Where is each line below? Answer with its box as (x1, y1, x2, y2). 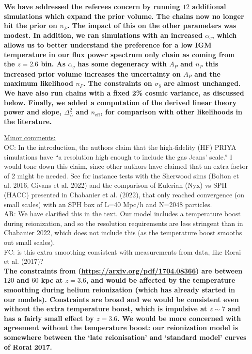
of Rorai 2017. (4, 341, 52, 352)
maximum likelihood (4, 78, 74, 88)
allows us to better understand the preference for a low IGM (4, 40, 212, 50)
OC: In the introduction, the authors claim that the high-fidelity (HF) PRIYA (4, 142, 236, 152)
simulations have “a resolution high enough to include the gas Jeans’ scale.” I (4, 151, 233, 161)
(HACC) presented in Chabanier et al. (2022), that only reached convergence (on (4, 190, 245, 199)
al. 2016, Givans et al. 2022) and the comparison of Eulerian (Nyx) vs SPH (4, 180, 227, 190)
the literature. (4, 116, 52, 126)
